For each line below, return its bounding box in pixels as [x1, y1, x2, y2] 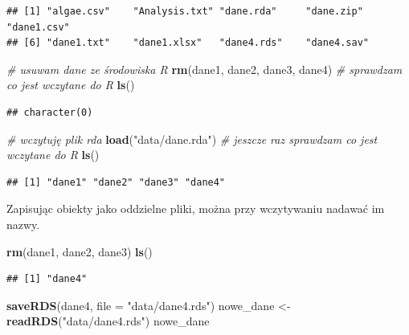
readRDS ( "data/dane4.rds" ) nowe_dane [6, 313, 210, 329]
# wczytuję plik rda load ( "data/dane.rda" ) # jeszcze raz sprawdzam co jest [6, 130, 378, 147]
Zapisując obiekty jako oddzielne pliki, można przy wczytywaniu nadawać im [6, 200, 385, 217]
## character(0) [6, 106, 93, 118]
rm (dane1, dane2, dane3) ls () [6, 243, 153, 259]
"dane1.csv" [6, 21, 70, 33]
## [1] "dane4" [6, 273, 88, 285]
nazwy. [6, 215, 40, 232]
